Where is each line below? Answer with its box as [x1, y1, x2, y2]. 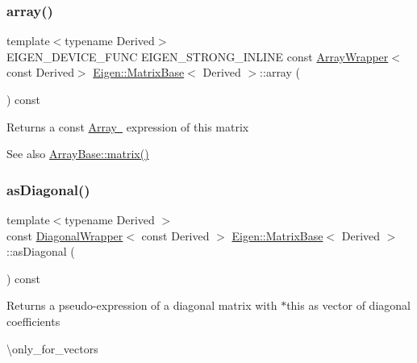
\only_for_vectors [6, 340, 98, 357]
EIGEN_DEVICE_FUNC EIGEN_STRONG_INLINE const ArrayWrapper [6, 48, 389, 65]
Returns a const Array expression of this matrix [6, 118, 249, 135]
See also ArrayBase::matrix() [6, 145, 149, 162]
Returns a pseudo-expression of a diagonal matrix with [6, 297, 277, 314]
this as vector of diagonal [286, 297, 411, 314]
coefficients [6, 312, 60, 329]
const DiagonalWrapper [6, 227, 123, 244]
